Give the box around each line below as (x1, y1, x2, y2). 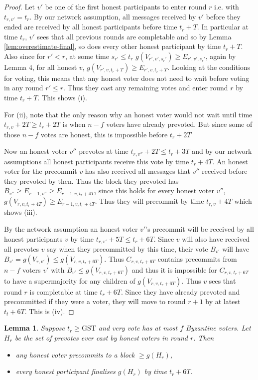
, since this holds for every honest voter (94, 185, 214, 196)
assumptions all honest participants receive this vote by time (4, 156, 189, 166)
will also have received (182, 233, 250, 244)
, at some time (65, 50, 109, 61)
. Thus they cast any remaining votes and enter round (63, 82, 228, 93)
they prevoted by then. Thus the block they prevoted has (4, 175, 179, 186)
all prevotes (4, 243, 39, 254)
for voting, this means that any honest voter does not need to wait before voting (4, 72, 250, 83)
